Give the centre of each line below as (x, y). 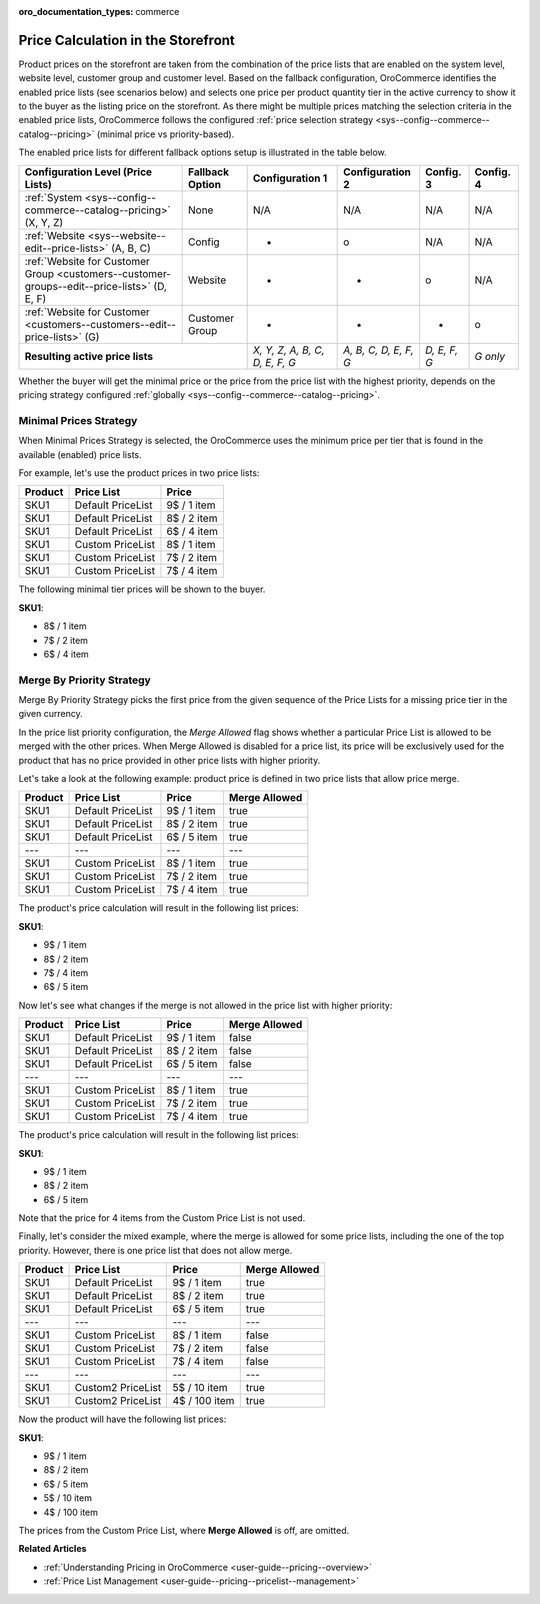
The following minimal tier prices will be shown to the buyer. (142, 589)
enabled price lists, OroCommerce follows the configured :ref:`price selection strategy (196, 120)
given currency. (51, 714)
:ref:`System (53, 197)
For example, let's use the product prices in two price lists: (139, 472)
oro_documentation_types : (76, 11)
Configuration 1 (290, 178)
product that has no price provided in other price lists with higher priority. (169, 760)
